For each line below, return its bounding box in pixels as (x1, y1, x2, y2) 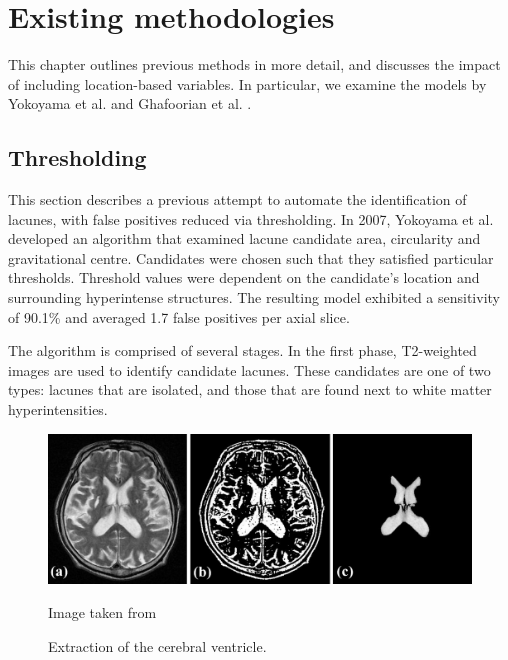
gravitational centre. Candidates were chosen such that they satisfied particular (8, 247, 494, 268)
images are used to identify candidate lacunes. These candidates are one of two (8, 359, 491, 380)
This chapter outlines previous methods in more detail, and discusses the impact (8, 54, 501, 75)
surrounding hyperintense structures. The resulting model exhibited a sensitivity (8, 287, 500, 308)
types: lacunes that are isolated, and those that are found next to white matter (8, 379, 492, 400)
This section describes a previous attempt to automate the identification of (8, 189, 467, 210)
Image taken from (48, 601, 157, 622)
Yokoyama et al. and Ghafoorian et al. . (8, 93, 252, 114)
